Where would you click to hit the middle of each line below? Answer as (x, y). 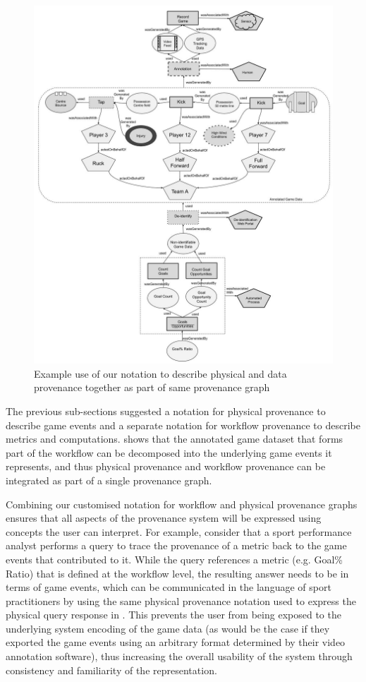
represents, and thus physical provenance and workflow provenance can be (166, 466)
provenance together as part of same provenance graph (152, 387)
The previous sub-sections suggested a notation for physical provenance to (166, 411)
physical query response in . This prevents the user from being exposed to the (173, 615)
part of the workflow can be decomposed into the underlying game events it (169, 452)
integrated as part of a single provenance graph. (109, 480)
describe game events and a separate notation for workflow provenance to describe (183, 425)
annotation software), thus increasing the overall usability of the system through (179, 656)
